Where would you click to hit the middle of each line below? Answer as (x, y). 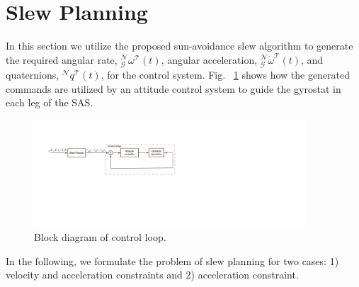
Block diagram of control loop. (100, 237)
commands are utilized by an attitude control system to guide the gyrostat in (173, 88)
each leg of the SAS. (50, 102)
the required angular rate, (62, 59)
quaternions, (33, 75)
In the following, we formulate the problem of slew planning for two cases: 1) (172, 260)
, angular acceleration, (209, 59)
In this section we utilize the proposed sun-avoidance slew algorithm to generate (179, 46)
